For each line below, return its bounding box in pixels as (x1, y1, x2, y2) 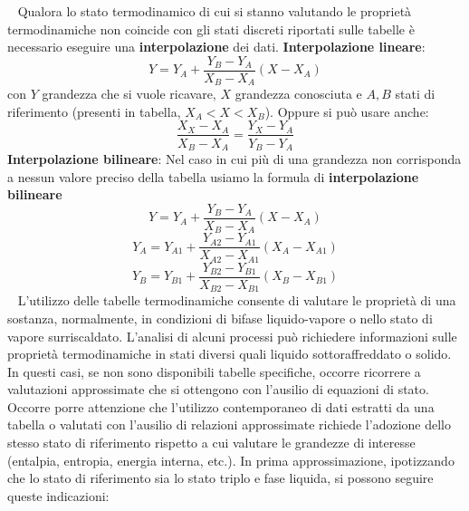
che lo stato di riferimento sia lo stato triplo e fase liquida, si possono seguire (7, 468, 434, 487)
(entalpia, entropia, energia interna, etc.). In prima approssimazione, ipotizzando (7, 450, 455, 469)
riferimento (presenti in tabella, (7, 101, 181, 121)
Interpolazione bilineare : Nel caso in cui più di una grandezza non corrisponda (7, 149, 462, 168)
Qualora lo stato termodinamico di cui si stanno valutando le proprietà (17, 2, 412, 20)
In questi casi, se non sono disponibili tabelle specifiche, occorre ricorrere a (7, 362, 421, 381)
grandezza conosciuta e (234, 84, 362, 103)
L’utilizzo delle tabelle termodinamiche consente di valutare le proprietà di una (17, 291, 456, 310)
